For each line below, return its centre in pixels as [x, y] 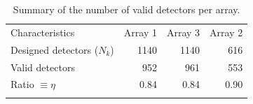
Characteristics [43, 32]
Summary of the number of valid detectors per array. [126, 9]
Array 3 [183, 32]
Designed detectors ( [55, 49]
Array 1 [140, 32]
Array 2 [226, 32]
